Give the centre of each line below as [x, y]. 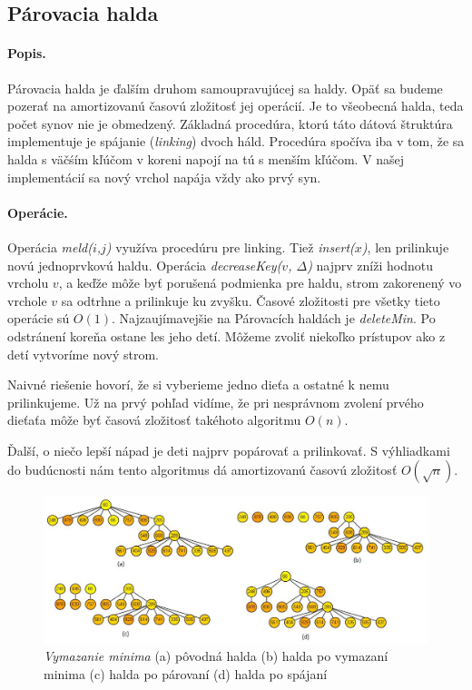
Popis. [27, 53]
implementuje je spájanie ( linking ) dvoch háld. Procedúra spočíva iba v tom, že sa [236, 141]
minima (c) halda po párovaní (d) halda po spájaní [186, 673]
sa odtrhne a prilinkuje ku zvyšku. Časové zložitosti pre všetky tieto [251, 300]
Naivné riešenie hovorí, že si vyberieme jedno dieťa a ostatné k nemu [198, 384]
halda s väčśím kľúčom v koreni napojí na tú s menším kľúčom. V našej [206, 158]
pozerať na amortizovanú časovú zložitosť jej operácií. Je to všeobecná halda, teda [236, 106]
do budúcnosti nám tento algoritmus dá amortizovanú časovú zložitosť [202, 470]
